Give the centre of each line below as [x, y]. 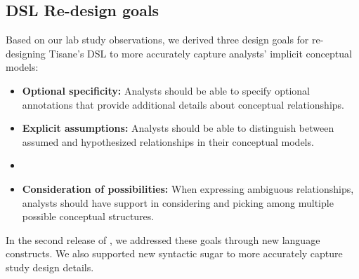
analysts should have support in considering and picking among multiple [178, 202]
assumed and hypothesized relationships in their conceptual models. [168, 141]
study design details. [50, 267]
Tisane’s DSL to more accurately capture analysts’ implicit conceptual [200, 53]
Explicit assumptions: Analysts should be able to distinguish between [178, 128]
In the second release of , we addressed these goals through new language [163, 239]
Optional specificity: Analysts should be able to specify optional [166, 90]
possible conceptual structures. [88, 216]
